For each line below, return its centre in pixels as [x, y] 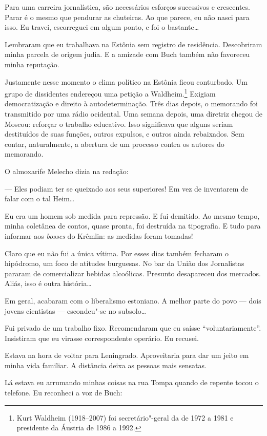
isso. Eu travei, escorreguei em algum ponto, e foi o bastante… [102, 27]
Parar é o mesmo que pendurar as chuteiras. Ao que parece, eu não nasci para [127, 17]
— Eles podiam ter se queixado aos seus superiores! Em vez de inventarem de [127, 188]
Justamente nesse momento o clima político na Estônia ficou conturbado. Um [126, 81]
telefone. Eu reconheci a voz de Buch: [64, 393]
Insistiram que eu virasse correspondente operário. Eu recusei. [102, 338]
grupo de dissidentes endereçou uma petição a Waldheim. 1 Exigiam [110, 93]
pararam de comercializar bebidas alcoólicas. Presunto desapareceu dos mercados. [133, 273]
